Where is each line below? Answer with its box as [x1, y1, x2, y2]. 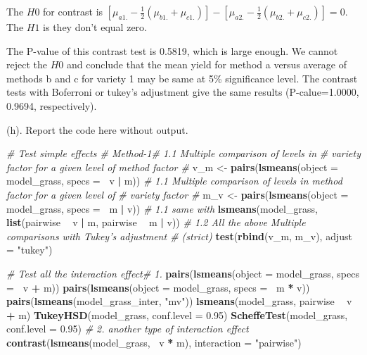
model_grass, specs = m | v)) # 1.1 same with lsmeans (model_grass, [6, 201, 318, 216]
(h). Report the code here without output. [6, 122, 188, 137]
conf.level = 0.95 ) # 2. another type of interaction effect [6, 321, 249, 336]
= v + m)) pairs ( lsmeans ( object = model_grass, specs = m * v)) [6, 280, 310, 294]
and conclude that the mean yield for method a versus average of [66, 57, 347, 72]
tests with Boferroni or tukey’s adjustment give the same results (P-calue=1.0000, [6, 85, 359, 99]
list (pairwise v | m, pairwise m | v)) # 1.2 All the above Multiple [6, 215, 306, 230]
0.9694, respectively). [6, 98, 97, 113]
